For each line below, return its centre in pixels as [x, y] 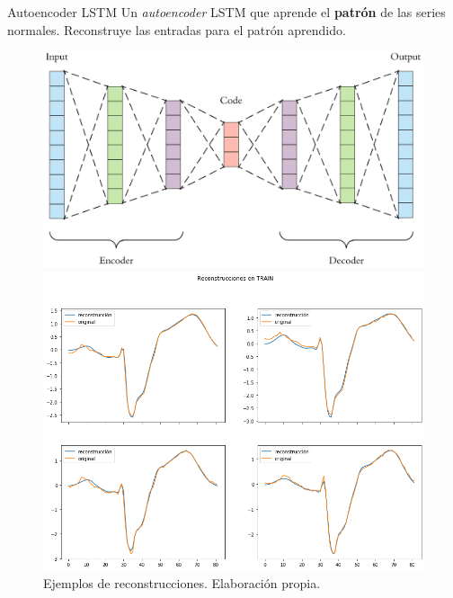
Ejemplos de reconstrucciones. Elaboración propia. [182, 582]
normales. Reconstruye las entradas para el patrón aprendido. [177, 29]
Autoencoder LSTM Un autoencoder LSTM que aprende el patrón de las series [226, 12]
